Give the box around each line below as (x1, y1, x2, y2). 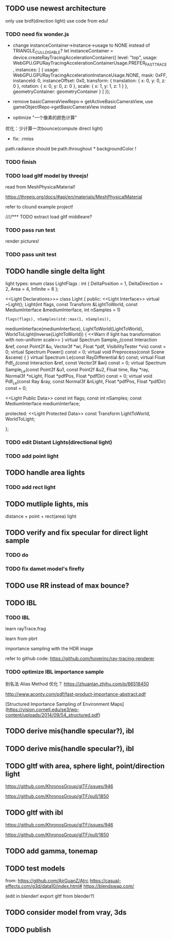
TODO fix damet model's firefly (5, 565, 85, 572)
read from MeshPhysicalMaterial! (5, 183, 75, 190)
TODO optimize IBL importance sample (5, 668, 104, 675)
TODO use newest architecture (5, 4, 106, 13)
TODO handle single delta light (5, 267, 105, 275)
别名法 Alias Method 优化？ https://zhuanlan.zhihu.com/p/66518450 (5, 681, 149, 687)
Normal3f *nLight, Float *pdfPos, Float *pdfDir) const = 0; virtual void (5, 373, 152, 379)
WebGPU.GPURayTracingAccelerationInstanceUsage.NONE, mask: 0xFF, (12, 72, 167, 78)
